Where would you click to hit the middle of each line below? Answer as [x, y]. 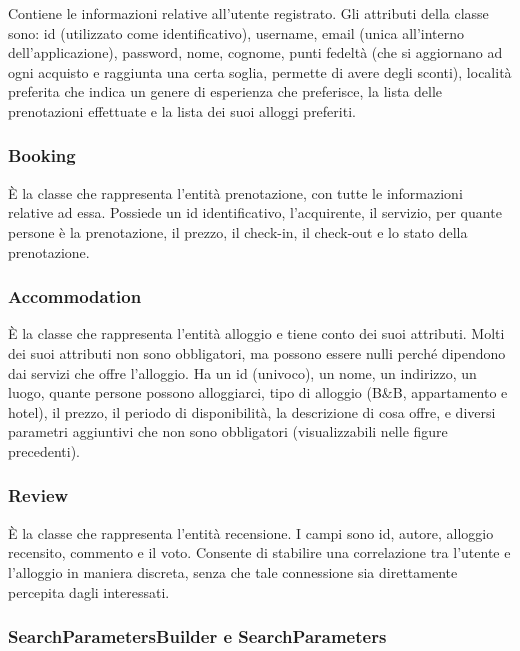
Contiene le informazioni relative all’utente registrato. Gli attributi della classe [248, 13]
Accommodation [75, 296]
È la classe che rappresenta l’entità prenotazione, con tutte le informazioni [235, 192]
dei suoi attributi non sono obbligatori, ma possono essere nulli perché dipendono [257, 352]
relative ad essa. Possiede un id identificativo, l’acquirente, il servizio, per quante [255, 212]
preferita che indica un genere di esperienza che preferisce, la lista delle [225, 91]
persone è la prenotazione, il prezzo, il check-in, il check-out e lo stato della [238, 231]
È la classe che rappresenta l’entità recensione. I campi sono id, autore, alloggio [251, 532]
